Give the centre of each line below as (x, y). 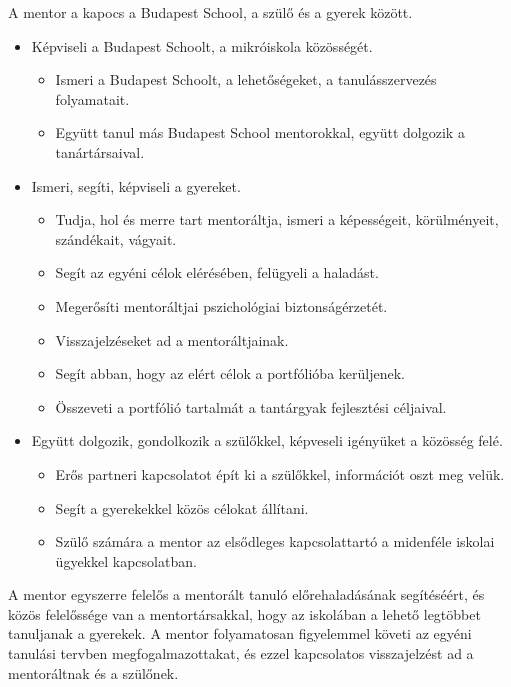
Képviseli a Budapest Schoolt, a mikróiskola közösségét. (202, 45)
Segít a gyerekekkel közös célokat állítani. (182, 507)
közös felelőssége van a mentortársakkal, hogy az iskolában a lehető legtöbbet (244, 613)
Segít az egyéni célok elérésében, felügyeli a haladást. (217, 272)
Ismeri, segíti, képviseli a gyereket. (136, 185)
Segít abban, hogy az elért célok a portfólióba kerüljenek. (230, 373)
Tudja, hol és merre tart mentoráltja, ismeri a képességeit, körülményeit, (277, 219)
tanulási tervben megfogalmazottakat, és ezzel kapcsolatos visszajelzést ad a (241, 653)
